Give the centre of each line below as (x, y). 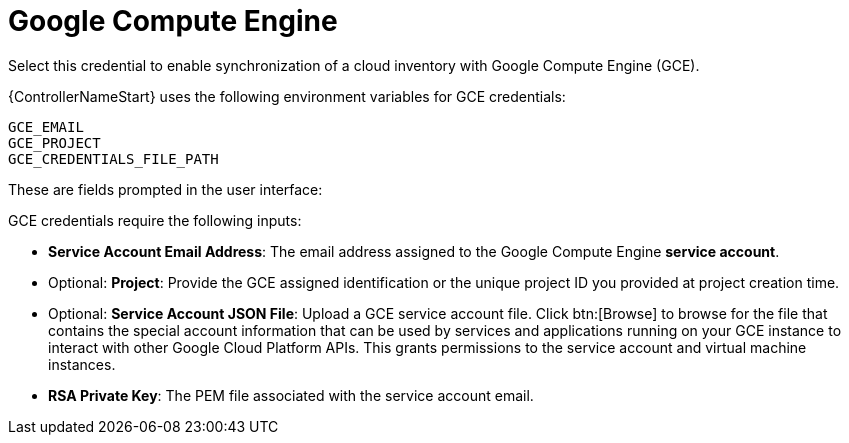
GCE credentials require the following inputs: (155, 220)
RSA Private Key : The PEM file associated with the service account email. (291, 395)
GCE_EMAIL (46, 126)
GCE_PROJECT (54, 142)
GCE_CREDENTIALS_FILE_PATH (113, 158)
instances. (82, 364)
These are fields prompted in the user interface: (165, 189)
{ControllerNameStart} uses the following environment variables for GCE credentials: (287, 96)
